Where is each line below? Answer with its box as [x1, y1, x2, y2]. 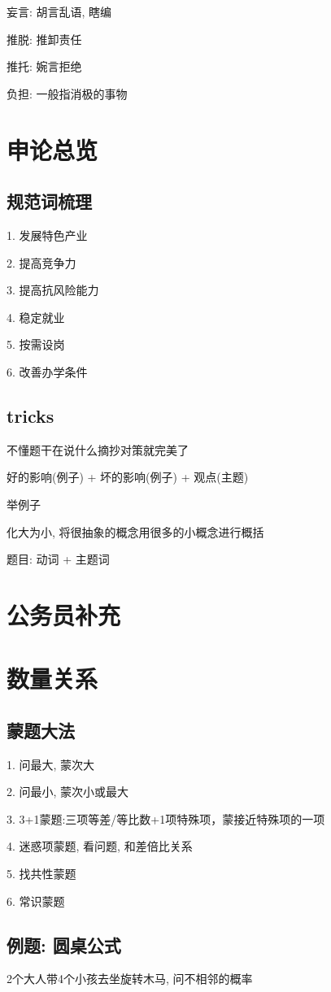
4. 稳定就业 [7, 308, 65, 325]
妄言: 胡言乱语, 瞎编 [7, 3, 112, 20]
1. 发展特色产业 [7, 226, 88, 243]
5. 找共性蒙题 [7, 865, 76, 882]
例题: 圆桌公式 [7, 932, 121, 957]
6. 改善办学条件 [7, 363, 88, 380]
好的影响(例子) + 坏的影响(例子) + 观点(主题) [7, 468, 249, 485]
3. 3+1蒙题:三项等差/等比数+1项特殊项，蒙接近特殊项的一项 [7, 810, 325, 827]
